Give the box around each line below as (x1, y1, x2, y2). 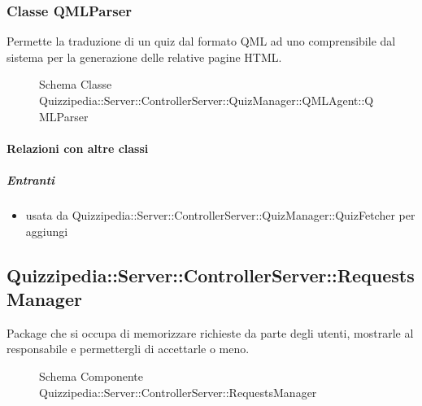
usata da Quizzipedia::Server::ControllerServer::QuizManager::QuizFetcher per (25, 206, 415, 223)
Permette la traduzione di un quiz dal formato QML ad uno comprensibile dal (7, 33, 396, 50)
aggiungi (25, 222, 68, 239)
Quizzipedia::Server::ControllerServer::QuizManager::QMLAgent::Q (39, 92, 374, 108)
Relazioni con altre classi (7, 139, 149, 156)
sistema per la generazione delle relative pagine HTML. (7, 48, 282, 65)
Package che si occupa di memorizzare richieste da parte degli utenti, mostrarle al (7, 324, 414, 341)
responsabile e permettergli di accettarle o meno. (7, 340, 250, 357)
